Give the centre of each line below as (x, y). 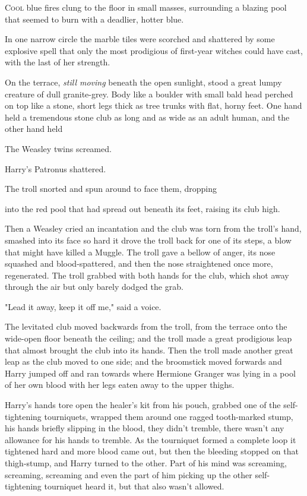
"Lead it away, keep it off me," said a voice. (83, 306)
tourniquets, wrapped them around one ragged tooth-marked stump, (169, 416)
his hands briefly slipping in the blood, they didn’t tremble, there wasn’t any (145, 428)
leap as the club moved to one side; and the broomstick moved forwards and (143, 361)
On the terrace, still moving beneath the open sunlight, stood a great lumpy (143, 82)
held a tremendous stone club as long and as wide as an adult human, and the (147, 117)
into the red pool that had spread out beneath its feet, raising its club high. (143, 208)
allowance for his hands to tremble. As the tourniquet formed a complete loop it (151, 439)
